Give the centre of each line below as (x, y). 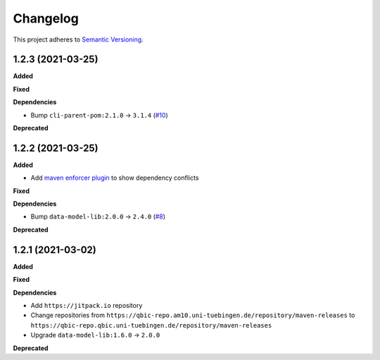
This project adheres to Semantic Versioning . (78, 39)
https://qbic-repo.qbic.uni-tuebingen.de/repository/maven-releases (151, 325)
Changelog (46, 18)
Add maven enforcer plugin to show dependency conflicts (115, 178)
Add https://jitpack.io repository (87, 305)
